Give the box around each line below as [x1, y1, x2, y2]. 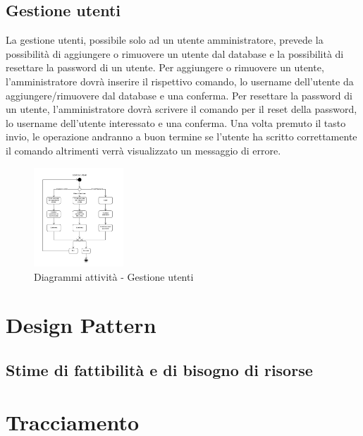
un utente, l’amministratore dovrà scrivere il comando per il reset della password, [6, 102, 357, 116]
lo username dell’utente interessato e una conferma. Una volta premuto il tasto [6, 115, 346, 130]
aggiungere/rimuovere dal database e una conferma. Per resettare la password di [6, 87, 352, 102]
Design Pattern [6, 310, 156, 339]
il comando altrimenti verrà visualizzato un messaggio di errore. [6, 143, 281, 157]
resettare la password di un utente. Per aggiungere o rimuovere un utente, [6, 60, 324, 75]
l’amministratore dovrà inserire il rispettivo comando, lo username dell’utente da [6, 73, 354, 88]
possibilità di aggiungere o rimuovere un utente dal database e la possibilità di [6, 46, 344, 61]
